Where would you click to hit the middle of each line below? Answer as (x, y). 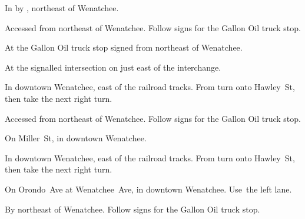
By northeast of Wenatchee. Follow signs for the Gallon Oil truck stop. (132, 209)
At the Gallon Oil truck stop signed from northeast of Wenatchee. (124, 47)
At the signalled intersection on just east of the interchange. (113, 67)
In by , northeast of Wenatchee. (62, 8)
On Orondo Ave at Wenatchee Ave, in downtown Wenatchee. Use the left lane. (148, 189)
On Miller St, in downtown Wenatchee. (76, 138)
